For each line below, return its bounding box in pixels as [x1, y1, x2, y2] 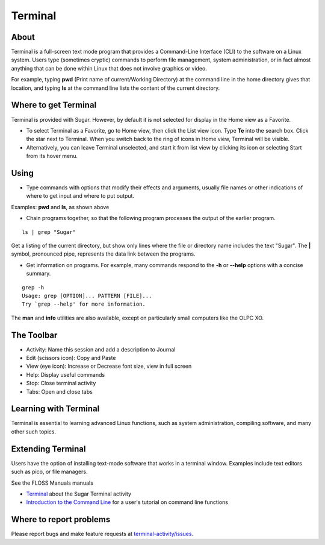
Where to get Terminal [11, 100, 97, 110]
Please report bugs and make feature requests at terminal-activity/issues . [11, 531, 194, 538]
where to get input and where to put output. [26, 192, 135, 200]
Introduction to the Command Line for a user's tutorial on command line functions [26, 499, 229, 506]
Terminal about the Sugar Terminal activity [26, 490, 132, 497]
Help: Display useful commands [26, 371, 105, 378]
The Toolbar [11, 330, 58, 340]
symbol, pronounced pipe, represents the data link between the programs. [11, 250, 196, 257]
